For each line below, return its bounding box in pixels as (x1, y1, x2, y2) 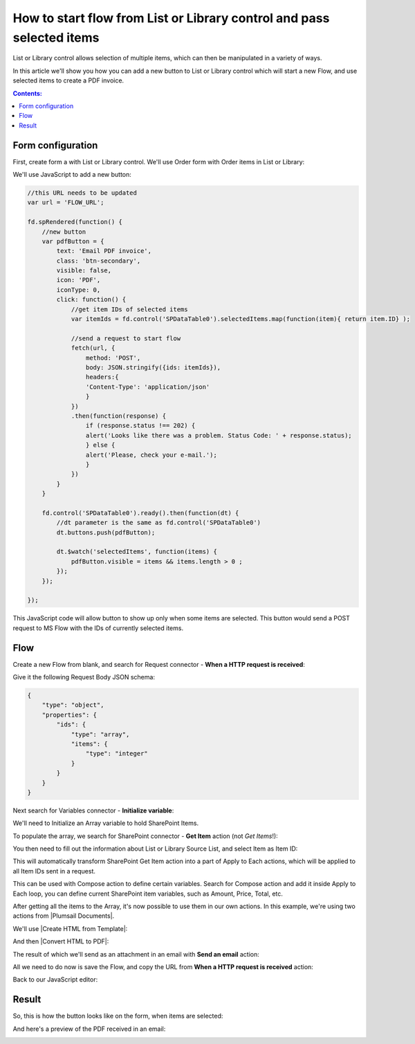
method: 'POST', (85, 354, 141, 362)
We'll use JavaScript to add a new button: (12, 170, 131, 178)
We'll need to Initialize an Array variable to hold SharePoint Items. (12, 819, 199, 828)
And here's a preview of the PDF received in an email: (12, 1025, 166, 1033)
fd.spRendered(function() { (27, 218, 122, 226)
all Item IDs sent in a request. (12, 867, 96, 875)
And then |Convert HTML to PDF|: (12, 937, 109, 946)
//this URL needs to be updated (27, 189, 138, 197)
